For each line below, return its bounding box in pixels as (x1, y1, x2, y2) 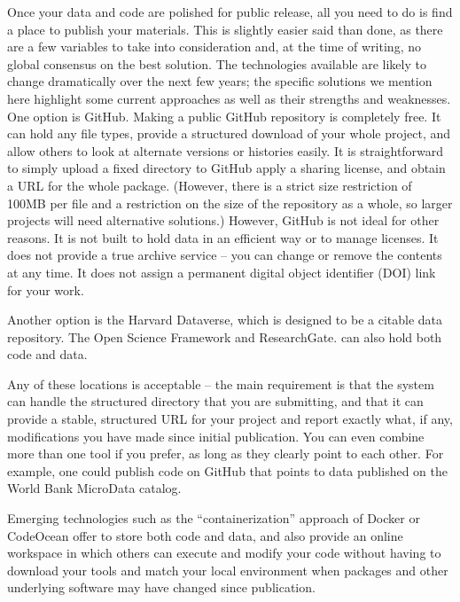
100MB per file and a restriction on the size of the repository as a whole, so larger (7, 193, 453, 212)
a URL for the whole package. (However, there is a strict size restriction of (7, 176, 412, 194)
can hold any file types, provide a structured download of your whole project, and (7, 124, 451, 143)
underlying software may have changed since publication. (7, 578, 316, 597)
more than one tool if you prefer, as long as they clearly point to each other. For (7, 444, 444, 463)
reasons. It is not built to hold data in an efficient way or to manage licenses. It (7, 228, 439, 246)
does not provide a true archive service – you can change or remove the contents (7, 246, 442, 264)
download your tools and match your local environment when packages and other (7, 560, 448, 579)
